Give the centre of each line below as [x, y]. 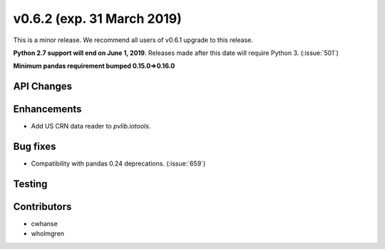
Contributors [42, 207]
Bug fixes [35, 147]
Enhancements [47, 110]
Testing [30, 184]
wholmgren [47, 234]
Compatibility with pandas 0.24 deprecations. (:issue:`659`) [118, 163]
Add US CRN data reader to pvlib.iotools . [91, 126]
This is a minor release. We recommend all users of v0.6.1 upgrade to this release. [133, 40]
